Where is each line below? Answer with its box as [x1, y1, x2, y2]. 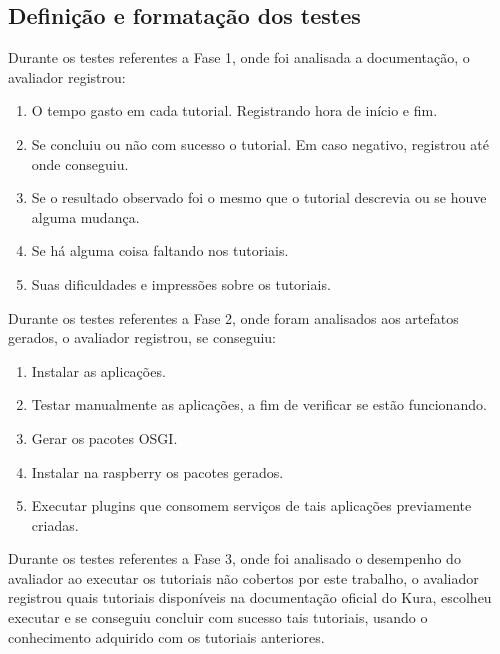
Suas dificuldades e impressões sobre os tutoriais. [31, 273, 331, 294]
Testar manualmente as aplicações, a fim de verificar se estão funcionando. [31, 394, 487, 415]
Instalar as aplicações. [31, 360, 166, 381]
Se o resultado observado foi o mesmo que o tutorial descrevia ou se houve [31, 187, 487, 208]
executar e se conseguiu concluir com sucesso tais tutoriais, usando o [8, 607, 428, 628]
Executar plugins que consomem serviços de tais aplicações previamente [31, 495, 472, 516]
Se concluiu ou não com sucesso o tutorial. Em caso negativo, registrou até [31, 133, 490, 154]
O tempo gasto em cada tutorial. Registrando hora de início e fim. [31, 100, 438, 121]
